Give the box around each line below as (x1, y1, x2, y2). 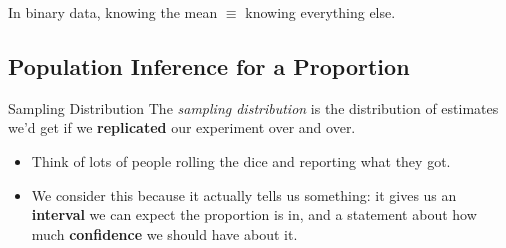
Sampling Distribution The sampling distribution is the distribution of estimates (8, 97, 499, 118)
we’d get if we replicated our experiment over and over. (8, 117, 356, 138)
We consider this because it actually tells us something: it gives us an (31, 184, 457, 205)
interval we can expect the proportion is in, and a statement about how (31, 204, 477, 225)
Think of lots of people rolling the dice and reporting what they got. (31, 150, 451, 171)
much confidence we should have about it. (31, 223, 298, 244)
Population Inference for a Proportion (8, 50, 410, 81)
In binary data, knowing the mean (8, 2, 218, 22)
